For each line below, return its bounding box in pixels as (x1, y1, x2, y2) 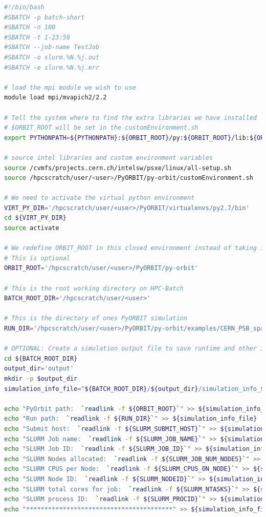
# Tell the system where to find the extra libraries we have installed (4, 114, 257, 121)
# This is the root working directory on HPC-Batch (4, 284, 184, 292)
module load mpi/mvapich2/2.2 (4, 94, 107, 101)
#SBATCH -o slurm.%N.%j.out (4, 53, 100, 61)
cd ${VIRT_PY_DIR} (4, 214, 66, 222)
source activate (4, 224, 59, 232)
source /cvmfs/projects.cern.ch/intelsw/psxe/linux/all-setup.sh (4, 164, 231, 172)
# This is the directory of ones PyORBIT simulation (4, 315, 187, 322)
